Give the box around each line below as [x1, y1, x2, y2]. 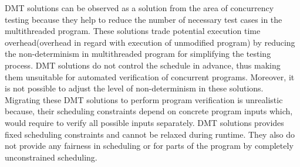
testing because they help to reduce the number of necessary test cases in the [5, 13, 282, 25]
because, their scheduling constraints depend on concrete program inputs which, [5, 105, 293, 117]
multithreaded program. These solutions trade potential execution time [5, 25, 261, 37]
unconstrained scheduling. [5, 151, 97, 163]
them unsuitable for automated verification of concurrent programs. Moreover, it [5, 70, 295, 83]
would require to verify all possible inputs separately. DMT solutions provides [5, 116, 284, 128]
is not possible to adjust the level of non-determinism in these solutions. [5, 82, 264, 94]
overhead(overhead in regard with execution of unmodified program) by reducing [5, 36, 295, 48]
